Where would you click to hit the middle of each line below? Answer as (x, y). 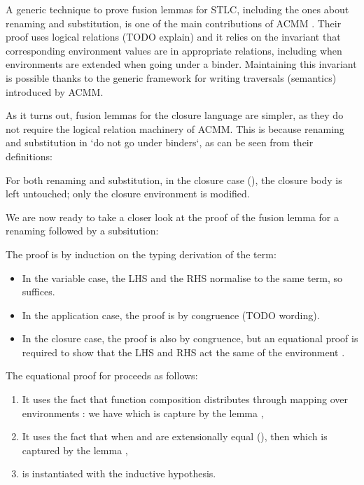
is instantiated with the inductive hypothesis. (119, 473)
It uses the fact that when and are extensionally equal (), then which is (175, 436)
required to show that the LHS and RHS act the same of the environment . (183, 352)
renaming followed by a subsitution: (82, 231)
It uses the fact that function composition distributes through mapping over (185, 399)
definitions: (29, 156)
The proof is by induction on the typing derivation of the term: (141, 254)
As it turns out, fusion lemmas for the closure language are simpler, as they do (175, 115)
